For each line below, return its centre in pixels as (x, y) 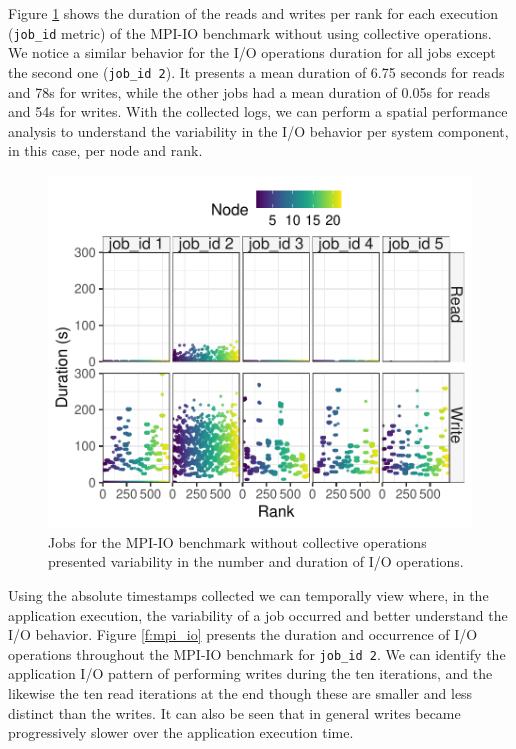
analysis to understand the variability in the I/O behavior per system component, (258, 130)
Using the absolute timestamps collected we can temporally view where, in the (248, 594)
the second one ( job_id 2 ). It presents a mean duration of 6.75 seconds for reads (256, 71)
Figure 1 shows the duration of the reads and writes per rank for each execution (253, 13)
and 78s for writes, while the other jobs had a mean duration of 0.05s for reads (249, 91)
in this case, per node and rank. (105, 150)
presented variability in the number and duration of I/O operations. (256, 561)
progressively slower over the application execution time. (181, 732)
